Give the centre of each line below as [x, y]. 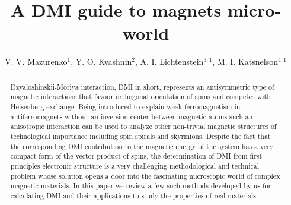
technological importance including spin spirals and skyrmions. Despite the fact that [140, 136]
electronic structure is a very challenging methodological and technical [151, 165]
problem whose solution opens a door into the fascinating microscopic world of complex [145, 176]
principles [25, 165]
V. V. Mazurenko [36, 61]
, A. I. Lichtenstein [170, 61]
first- [257, 156]
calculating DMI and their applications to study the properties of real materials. [134, 195]
